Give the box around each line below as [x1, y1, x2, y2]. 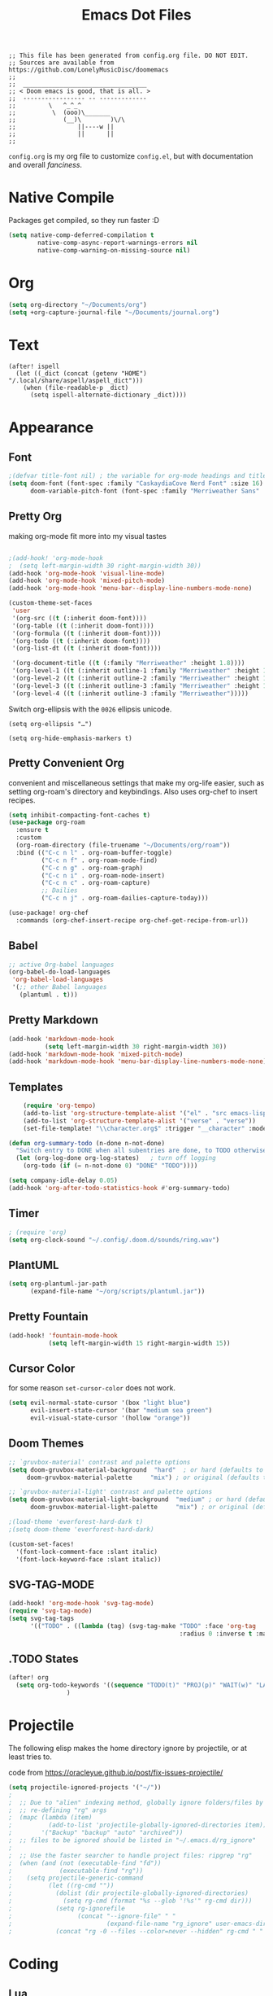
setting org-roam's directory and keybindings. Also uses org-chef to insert [8, 786, 258, 796]
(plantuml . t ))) [19, 991, 79, 999]
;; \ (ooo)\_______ [8, 108, 111, 117]
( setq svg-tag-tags [8, 1614, 75, 1622]
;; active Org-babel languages [8, 961, 115, 969]
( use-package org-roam [8, 818, 85, 827]
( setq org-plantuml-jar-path [8, 1280, 107, 1288]
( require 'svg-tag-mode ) [8, 1607, 93, 1615]
